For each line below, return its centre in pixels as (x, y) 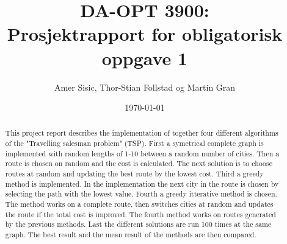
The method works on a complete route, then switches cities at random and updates (139, 204)
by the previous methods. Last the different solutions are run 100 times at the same (138, 224)
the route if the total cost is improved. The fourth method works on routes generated (140, 214)
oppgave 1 (145, 58)
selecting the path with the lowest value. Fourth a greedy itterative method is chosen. (141, 194)
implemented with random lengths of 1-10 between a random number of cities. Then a (142, 153)
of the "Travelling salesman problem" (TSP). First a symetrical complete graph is (134, 143)
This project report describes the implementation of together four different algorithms (142, 133)
